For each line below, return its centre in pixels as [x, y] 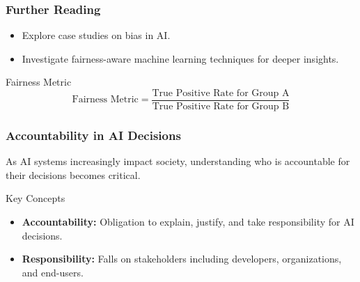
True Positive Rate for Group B [221, 107]
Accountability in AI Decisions [93, 135]
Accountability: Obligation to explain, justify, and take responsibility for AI [188, 222]
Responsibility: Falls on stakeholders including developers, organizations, [182, 259]
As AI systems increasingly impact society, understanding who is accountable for [178, 161]
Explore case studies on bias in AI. [96, 35]
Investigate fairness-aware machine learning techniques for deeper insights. [180, 58]
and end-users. [53, 272]
